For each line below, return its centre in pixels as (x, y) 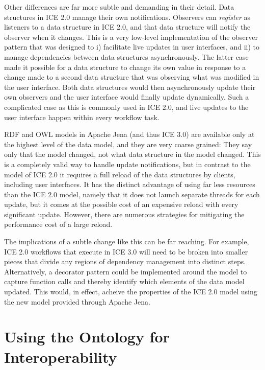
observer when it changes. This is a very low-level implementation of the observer (131, 37)
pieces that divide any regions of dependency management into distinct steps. (125, 261)
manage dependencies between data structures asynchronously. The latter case (126, 56)
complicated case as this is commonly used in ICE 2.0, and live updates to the (126, 107)
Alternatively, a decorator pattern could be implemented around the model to (126, 271)
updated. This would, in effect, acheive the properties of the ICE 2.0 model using (131, 292)
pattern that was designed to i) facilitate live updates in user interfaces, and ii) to (132, 47)
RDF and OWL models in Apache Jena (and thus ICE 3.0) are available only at (129, 134)
